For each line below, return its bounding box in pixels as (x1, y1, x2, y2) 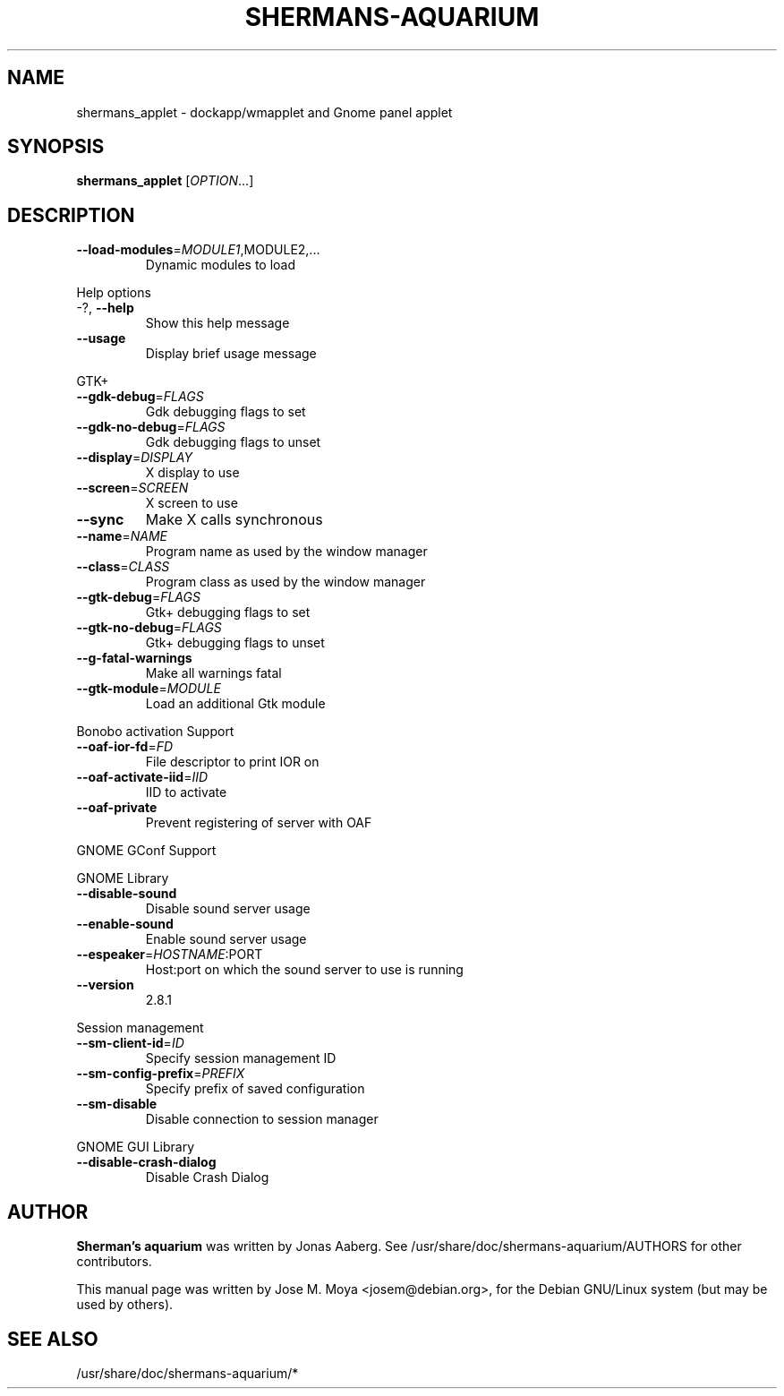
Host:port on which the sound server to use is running (145, 962, 464, 978)
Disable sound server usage (145, 901, 311, 917)
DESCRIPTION (7, 203, 135, 227)
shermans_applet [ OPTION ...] (76, 173, 254, 189)
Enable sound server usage (145, 931, 307, 947)
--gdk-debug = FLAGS (76, 389, 204, 405)
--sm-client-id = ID (76, 1035, 184, 1051)
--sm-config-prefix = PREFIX (76, 1066, 245, 1082)
